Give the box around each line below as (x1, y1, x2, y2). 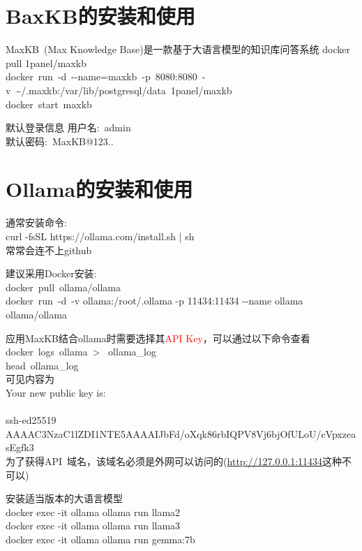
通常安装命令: (6, 215, 67, 230)
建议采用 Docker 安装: (6, 266, 97, 281)
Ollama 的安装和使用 (6, 175, 193, 203)
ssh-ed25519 (6, 413, 56, 427)
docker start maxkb (6, 96, 92, 111)
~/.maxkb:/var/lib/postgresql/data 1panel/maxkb (15, 82, 232, 97)
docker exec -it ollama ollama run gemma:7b (6, 531, 195, 546)
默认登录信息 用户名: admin (6, 120, 131, 135)
